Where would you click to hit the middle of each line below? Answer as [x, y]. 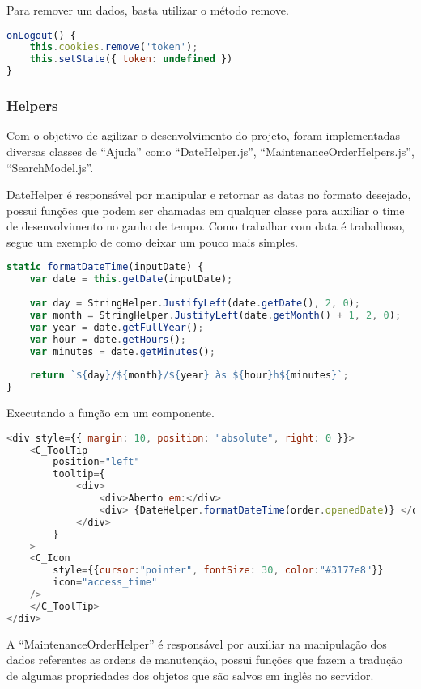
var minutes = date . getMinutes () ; [122, 351]
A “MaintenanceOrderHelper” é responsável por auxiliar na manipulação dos [197, 643]
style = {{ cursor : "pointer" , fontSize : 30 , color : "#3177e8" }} [218, 571]
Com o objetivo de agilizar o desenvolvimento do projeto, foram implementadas [203, 135]
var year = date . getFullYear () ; [117, 327]
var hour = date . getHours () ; [108, 339]
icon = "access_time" [105, 583]
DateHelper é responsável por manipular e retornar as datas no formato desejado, [209, 194]
